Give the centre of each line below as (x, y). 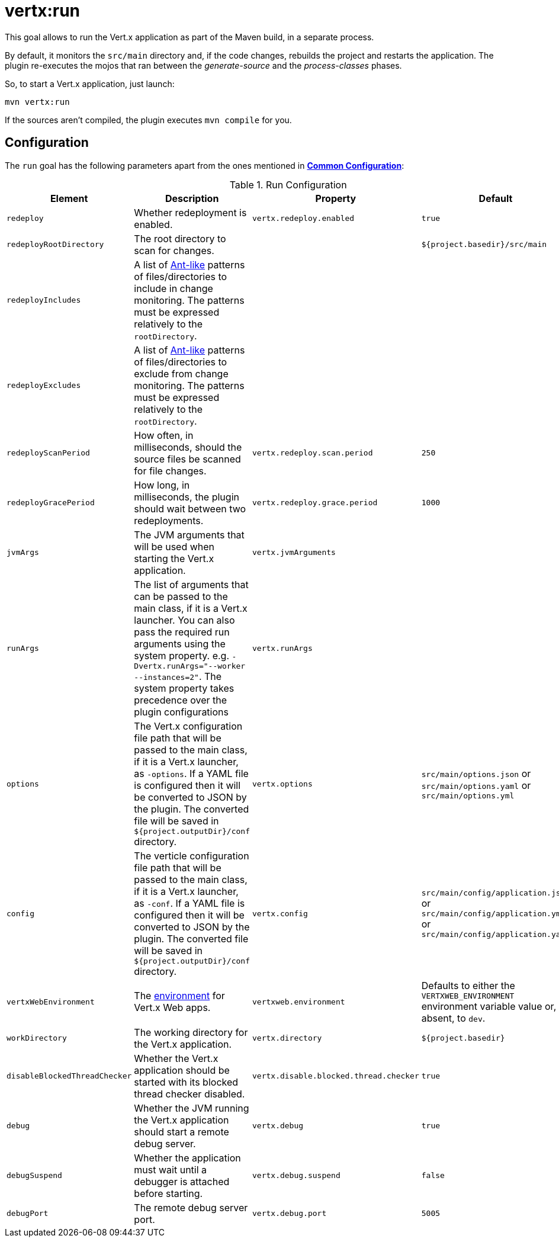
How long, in (162, 485)
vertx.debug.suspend (296, 1176)
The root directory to (180, 238)
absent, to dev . (453, 1018)
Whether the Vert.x (176, 1058)
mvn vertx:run (37, 102)
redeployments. (169, 520)
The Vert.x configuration (188, 726)
